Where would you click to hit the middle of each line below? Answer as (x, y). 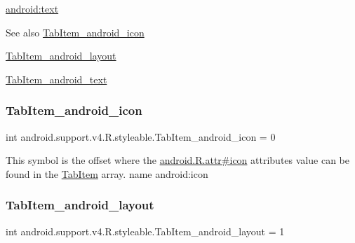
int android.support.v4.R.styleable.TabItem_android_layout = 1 (145, 231)
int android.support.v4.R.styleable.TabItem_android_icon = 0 (141, 136)
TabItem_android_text (56, 79)
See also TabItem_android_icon (75, 32)
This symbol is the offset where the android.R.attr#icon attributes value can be (177, 160)
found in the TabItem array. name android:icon (107, 173)
